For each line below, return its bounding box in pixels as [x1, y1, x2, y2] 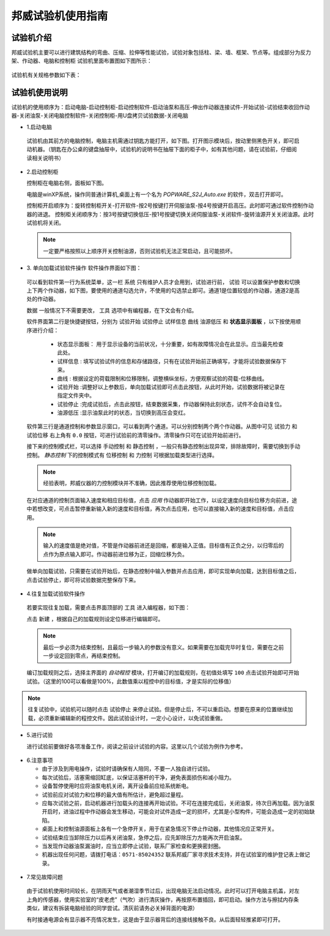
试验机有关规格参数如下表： [11, 71, 81, 78]
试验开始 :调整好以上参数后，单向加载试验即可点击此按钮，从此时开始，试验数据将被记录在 [57, 383, 285, 390]
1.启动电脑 [26, 123, 52, 130]
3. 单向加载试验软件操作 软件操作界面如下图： [26, 264, 142, 272]
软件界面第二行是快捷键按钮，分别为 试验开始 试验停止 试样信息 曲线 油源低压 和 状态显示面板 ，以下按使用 [26, 318, 296, 325]
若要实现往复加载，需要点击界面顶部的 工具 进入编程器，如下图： [26, 604, 191, 611]
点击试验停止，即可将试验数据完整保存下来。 [26, 576, 139, 583]
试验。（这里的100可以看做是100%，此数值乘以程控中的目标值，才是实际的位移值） [26, 677, 235, 685]
